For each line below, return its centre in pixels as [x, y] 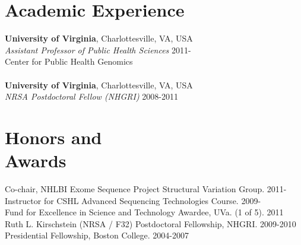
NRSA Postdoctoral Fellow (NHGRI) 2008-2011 [91, 96]
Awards [36, 160]
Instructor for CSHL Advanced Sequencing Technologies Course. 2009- [133, 200]
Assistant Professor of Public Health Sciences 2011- [98, 50]
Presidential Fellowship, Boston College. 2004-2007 [97, 235]
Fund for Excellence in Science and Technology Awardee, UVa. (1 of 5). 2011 [144, 212]
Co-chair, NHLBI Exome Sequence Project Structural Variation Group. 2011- [146, 189]
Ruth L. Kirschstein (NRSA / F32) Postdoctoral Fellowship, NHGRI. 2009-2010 [150, 223]
